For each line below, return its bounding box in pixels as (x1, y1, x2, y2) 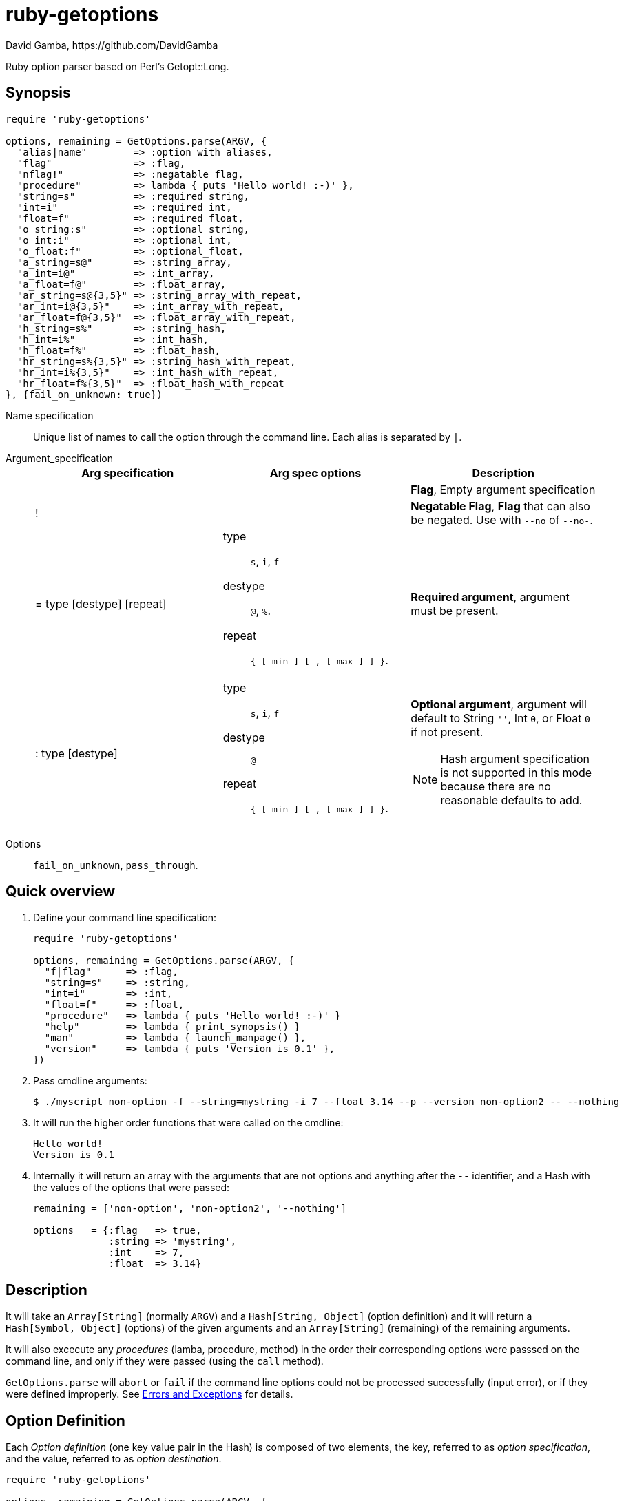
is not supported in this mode (440, 766, 592, 780)
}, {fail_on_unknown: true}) (6, 388, 163, 400)
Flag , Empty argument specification (410, 482, 596, 496)
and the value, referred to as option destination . (6, 1453, 222, 1465)
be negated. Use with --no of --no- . (410, 512, 593, 527)
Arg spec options (269, 465, 362, 480)
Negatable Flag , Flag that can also (410, 498, 590, 513)
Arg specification (81, 465, 174, 480)
